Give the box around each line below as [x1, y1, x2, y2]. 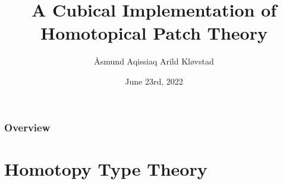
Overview [4, 120, 51, 134]
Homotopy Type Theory [4, 156, 207, 180]
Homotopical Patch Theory [40, 21, 268, 45]
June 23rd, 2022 [125, 75, 183, 87]
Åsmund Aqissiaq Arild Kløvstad [94, 55, 214, 67]
